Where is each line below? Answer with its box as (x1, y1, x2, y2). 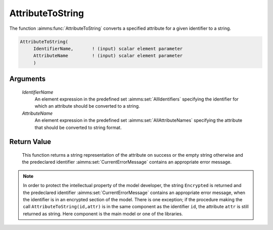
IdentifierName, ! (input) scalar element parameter (33, 45, 183, 52)
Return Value (9, 137, 52, 146)
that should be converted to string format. (34, 124, 122, 130)
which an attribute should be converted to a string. (34, 103, 140, 109)
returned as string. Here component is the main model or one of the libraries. (23, 210, 183, 217)
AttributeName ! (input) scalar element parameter (33, 53, 183, 59)
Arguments (9, 75, 46, 83)
